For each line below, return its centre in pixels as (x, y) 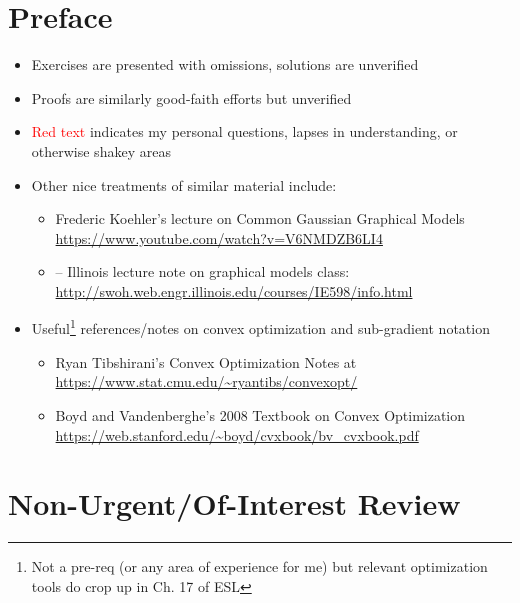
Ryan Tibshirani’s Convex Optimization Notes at (206, 361)
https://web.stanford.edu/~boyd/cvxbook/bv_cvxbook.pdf (237, 434)
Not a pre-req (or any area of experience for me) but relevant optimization (259, 566)
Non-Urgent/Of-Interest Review (234, 503)
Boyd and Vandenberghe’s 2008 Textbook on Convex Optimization (260, 414)
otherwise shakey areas (101, 150)
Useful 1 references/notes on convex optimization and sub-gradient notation (260, 327)
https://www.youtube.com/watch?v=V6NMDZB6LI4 (219, 237)
